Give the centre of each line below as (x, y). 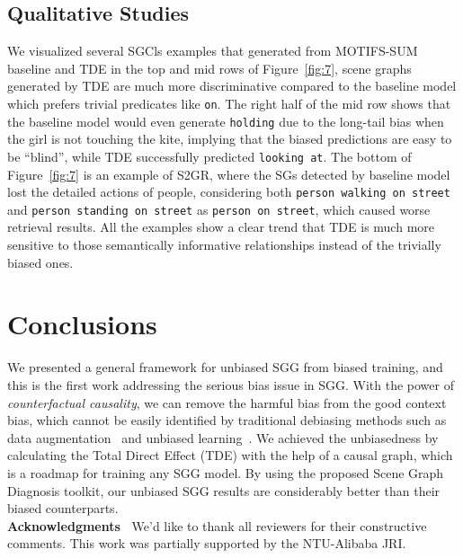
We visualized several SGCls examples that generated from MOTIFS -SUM (213, 51)
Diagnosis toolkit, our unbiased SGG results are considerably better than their (224, 490)
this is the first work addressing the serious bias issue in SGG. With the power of (231, 384)
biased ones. (40, 262)
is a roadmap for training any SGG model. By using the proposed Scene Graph (226, 472)
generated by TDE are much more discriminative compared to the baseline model (232, 86)
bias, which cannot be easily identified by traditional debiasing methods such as (227, 420)
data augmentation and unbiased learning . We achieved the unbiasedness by (223, 437)
